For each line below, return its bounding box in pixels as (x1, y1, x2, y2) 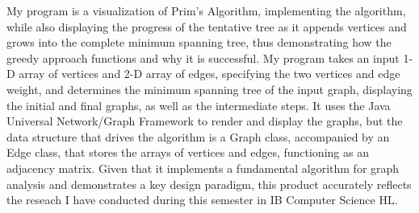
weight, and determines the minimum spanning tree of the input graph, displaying (6, 80, 413, 97)
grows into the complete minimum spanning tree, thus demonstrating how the (6, 34, 392, 51)
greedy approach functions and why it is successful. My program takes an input (6, 49, 400, 66)
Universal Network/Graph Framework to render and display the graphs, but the (6, 113, 403, 129)
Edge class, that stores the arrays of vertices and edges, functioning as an (6, 144, 369, 161)
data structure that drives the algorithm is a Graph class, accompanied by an (6, 128, 390, 145)
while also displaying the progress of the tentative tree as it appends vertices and (6, 18, 407, 35)
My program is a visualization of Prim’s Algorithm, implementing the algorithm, (6, 2, 406, 18)
